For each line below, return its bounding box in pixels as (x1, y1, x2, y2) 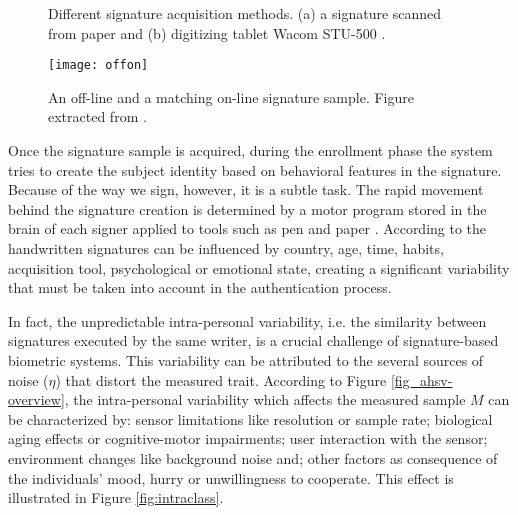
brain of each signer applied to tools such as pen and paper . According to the (8, 218, 487, 239)
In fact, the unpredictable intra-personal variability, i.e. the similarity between (8, 310, 487, 331)
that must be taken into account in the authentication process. (8, 277, 392, 298)
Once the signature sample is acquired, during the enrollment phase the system (8, 140, 493, 161)
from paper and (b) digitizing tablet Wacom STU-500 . (48, 22, 386, 43)
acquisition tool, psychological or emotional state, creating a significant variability (8, 257, 510, 278)
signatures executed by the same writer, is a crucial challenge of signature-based (8, 330, 499, 351)
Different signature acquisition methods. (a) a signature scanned (48, 3, 442, 23)
